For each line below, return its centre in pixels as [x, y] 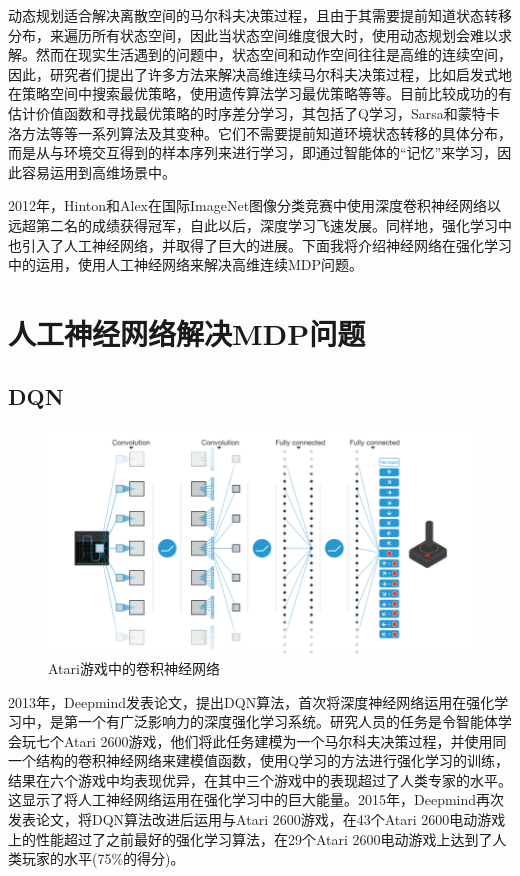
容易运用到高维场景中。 [98, 171]
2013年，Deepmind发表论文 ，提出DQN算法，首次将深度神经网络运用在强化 [251, 701]
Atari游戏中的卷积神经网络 [134, 667]
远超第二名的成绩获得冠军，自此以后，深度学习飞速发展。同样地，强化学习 [253, 224]
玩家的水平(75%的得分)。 [103, 858]
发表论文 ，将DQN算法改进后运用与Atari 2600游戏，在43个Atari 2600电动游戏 [257, 819]
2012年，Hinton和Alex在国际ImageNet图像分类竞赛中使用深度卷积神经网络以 [255, 205]
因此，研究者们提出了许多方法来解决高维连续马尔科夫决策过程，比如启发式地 [260, 73]
